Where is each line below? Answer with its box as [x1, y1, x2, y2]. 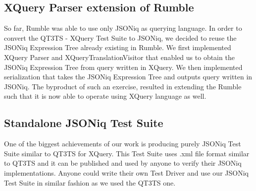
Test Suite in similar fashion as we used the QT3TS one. [4, 177, 176, 188]
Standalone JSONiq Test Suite [4, 115, 163, 130]
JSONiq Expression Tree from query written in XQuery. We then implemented [4, 62, 243, 72]
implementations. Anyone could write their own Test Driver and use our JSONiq [4, 167, 249, 178]
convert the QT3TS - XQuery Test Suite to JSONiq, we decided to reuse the [4, 32, 237, 43]
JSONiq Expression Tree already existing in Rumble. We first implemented [4, 42, 231, 53]
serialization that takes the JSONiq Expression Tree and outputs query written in [4, 71, 253, 82]
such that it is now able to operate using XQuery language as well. [4, 91, 206, 101]
